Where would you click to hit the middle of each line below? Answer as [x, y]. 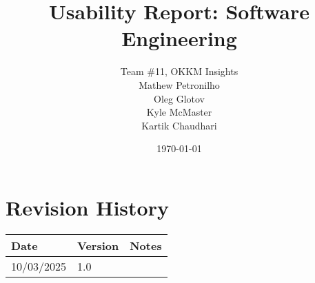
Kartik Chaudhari [179, 125]
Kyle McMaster [179, 112]
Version [98, 245]
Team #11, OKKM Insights [179, 71]
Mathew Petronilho [179, 84]
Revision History [87, 207]
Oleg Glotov [179, 98]
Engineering [179, 38]
